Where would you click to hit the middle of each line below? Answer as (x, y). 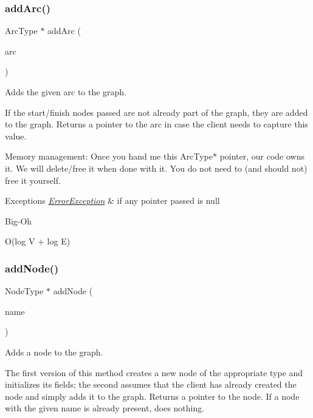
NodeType (24, 291)
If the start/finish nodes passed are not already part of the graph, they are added (156, 112)
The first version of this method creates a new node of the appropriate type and (154, 372)
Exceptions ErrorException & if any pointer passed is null (112, 201)
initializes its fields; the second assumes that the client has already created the (151, 384)
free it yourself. (33, 180)
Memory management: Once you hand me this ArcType (109, 156)
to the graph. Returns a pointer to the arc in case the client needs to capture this (156, 124)
